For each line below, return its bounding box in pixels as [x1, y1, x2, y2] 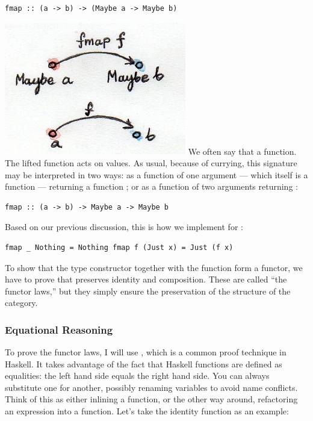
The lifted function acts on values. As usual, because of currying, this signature [5, 156, 297, 169]
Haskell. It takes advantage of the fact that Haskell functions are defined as [5, 357, 282, 370]
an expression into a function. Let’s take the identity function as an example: [5, 405, 289, 417]
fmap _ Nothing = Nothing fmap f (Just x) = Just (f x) [5, 243, 234, 252]
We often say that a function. [188, 145, 297, 157]
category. [5, 296, 38, 309]
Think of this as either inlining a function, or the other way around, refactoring [5, 393, 298, 405]
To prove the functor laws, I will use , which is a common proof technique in [5, 346, 287, 358]
